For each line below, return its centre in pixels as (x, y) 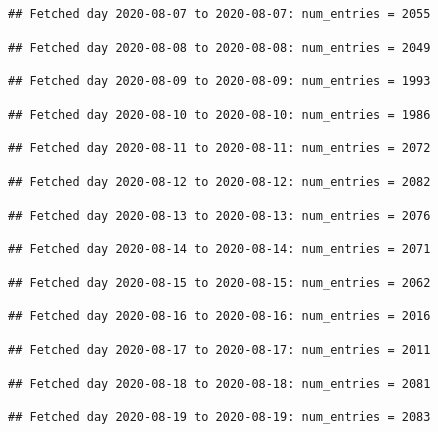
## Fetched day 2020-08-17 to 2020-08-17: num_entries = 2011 (219, 349)
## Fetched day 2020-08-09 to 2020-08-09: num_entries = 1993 (219, 81)
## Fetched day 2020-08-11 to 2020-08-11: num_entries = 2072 (219, 148)
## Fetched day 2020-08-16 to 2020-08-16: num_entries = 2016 (219, 316)
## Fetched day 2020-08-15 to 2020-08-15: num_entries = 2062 (219, 282)
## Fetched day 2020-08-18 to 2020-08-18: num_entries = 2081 (219, 383)
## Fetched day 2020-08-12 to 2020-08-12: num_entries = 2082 (219, 181)
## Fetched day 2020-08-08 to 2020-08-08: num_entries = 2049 (219, 47)
